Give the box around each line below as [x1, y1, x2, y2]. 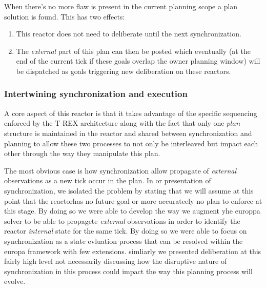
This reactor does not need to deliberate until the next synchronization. [16, 28, 241, 39]
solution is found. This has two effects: [4, 11, 125, 22]
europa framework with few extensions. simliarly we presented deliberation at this [4, 245, 261, 256]
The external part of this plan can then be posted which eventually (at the [16, 45, 251, 56]
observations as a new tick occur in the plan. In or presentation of [4, 175, 211, 186]
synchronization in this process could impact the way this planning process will [4, 265, 253, 276]
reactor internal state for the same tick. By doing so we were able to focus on [4, 225, 247, 236]
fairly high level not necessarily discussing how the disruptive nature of [4, 256, 227, 266]
